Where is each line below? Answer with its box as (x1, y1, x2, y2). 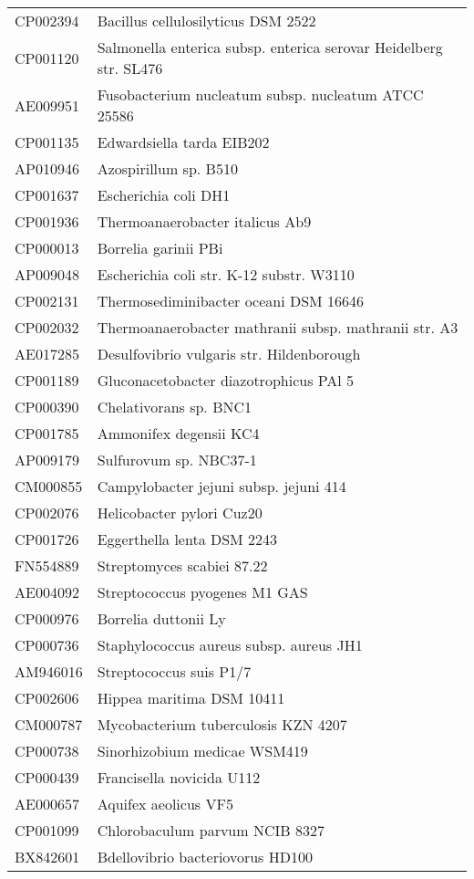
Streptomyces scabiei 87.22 (97, 555, 268, 576)
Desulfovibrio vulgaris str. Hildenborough (97, 343, 361, 364)
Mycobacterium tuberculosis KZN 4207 (97, 714, 347, 735)
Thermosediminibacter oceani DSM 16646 (97, 290, 365, 311)
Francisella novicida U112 (97, 767, 261, 788)
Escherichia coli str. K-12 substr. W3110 (97, 264, 355, 285)
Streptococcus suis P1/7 (97, 661, 252, 682)
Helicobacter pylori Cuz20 (97, 502, 263, 523)
